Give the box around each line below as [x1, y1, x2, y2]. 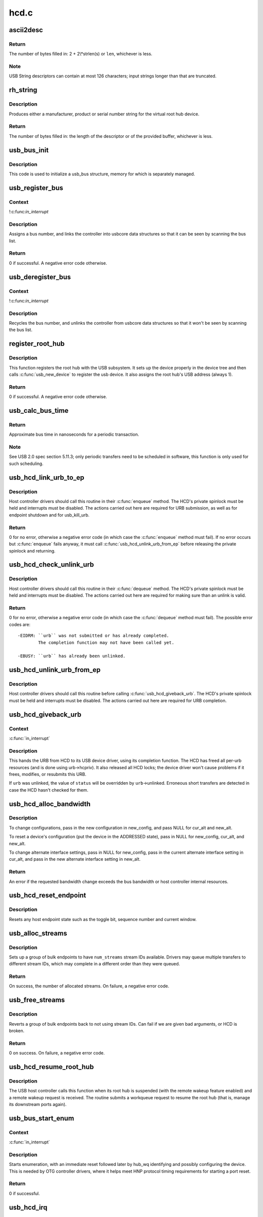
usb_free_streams [9, 996, 65, 1004]
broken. [9, 1028, 24, 1033]
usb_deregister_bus [9, 273, 71, 281]
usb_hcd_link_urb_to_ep [9, 473, 85, 481]
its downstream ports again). [9, 1102, 67, 1107]
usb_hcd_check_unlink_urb [9, 560, 94, 569]
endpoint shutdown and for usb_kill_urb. [9, 512, 90, 518]
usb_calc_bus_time [9, 406, 69, 415]
